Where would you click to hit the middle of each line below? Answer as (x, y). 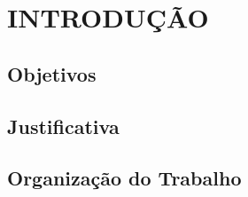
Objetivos (52, 73)
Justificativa (63, 126)
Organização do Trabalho (124, 178)
